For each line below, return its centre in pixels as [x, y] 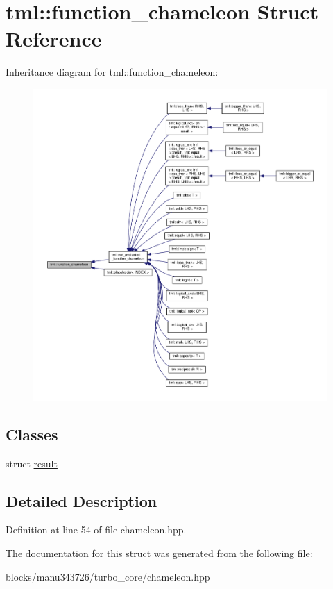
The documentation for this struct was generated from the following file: [159, 553]
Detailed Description [82, 500]
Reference [54, 39]
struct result [32, 463]
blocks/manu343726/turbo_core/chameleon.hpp [108, 576]
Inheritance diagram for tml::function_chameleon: [112, 72]
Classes [32, 434]
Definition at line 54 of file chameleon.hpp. [96, 530]
